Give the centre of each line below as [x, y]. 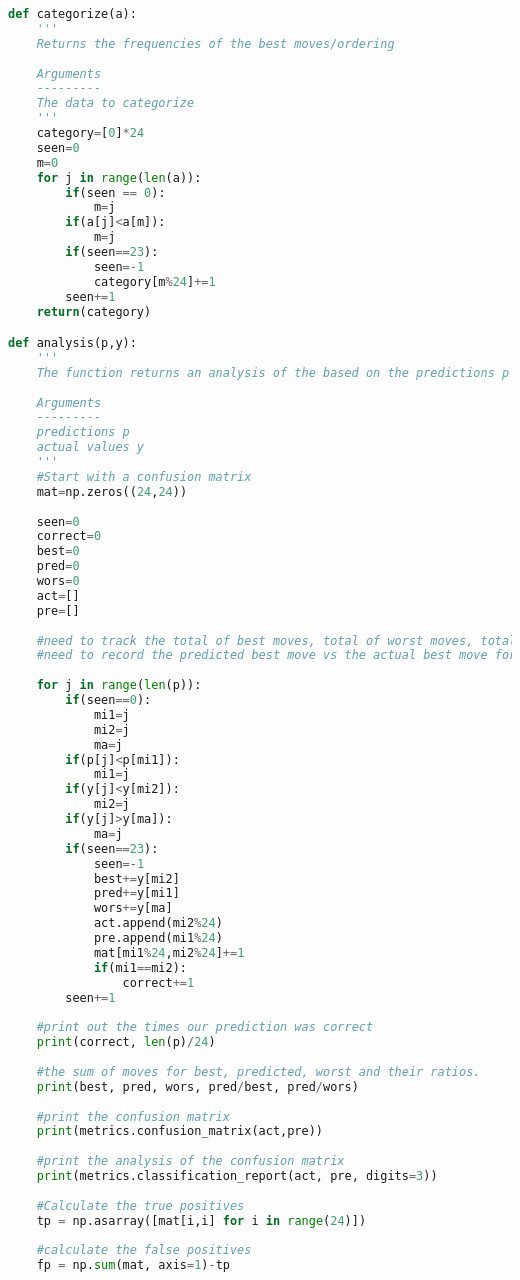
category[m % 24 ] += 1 [154, 281]
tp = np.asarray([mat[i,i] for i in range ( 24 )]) [201, 1220]
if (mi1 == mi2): [140, 967]
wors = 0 [58, 581]
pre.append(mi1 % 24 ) [158, 938]
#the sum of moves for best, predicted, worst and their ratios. [258, 1071]
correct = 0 [69, 536]
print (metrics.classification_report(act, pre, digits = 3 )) [237, 1176]
